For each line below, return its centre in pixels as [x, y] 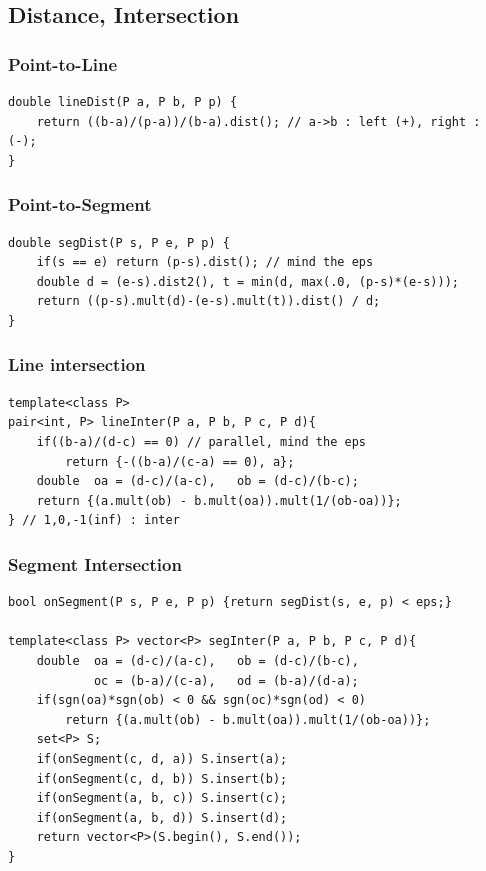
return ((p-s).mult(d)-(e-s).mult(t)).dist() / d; [208, 301]
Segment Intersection [95, 563]
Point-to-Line [63, 63]
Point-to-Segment [80, 204]
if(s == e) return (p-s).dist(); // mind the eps [205, 262]
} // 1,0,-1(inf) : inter [94, 520]
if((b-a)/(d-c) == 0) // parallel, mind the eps [201, 441]
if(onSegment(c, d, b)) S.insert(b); [162, 778]
